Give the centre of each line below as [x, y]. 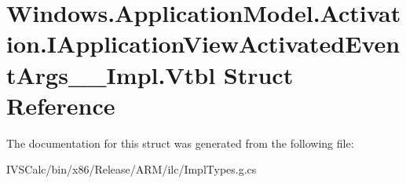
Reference [61, 105]
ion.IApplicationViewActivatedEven [203, 44]
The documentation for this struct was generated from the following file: [180, 143]
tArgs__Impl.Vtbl [111, 74]
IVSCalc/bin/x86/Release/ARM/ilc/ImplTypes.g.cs [132, 169]
